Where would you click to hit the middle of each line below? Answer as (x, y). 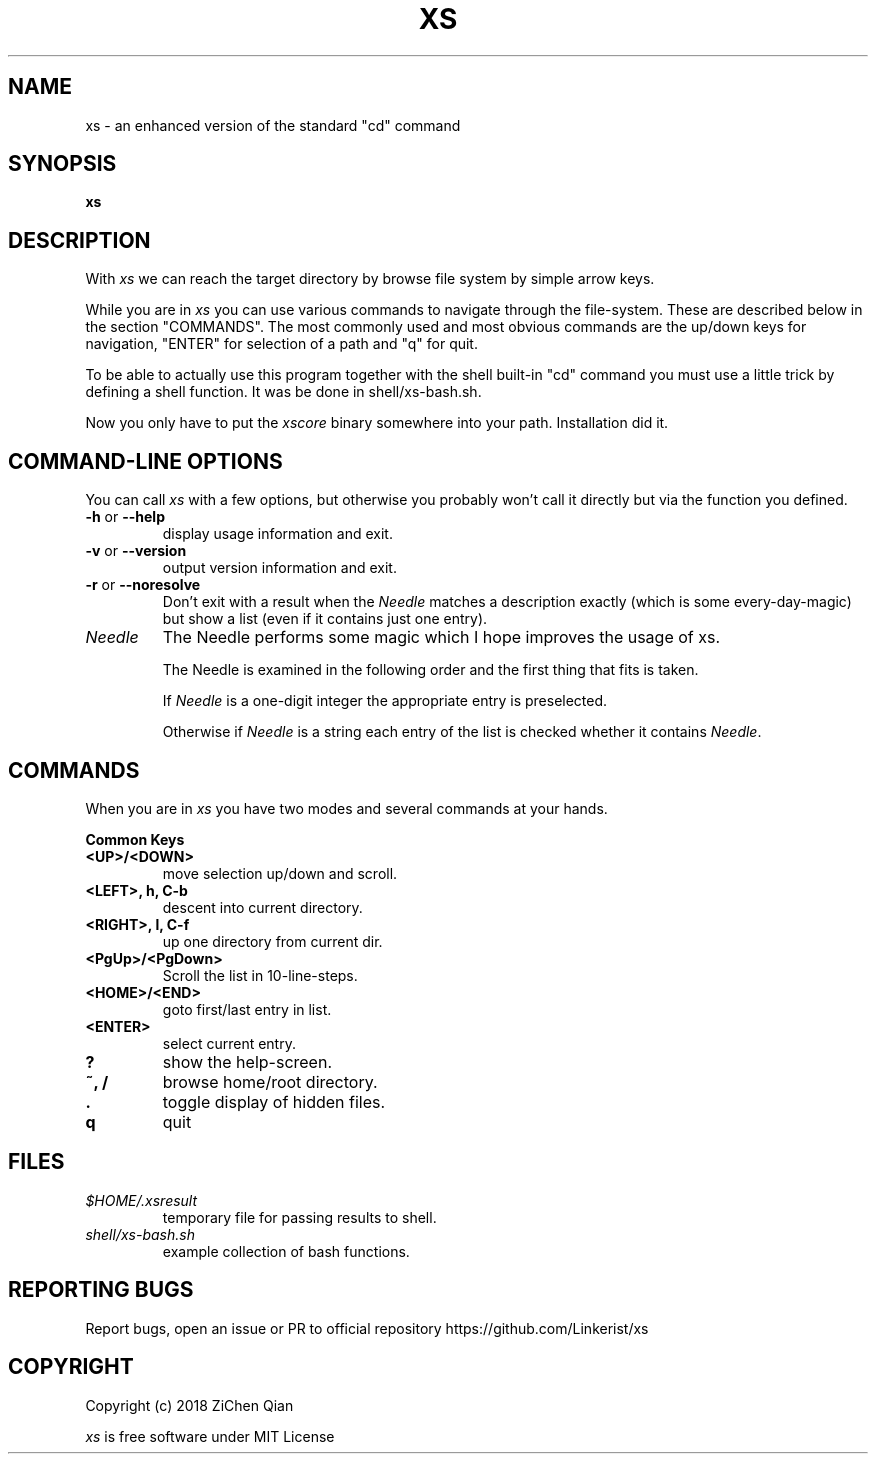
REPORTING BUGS (101, 1290)
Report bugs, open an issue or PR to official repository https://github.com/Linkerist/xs (367, 1328)
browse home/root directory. (270, 1081)
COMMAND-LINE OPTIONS (145, 461)
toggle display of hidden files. (274, 1101)
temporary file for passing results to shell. (299, 1217)
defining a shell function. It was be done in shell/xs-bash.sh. (283, 392)
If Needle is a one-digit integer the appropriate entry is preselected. (385, 701)
